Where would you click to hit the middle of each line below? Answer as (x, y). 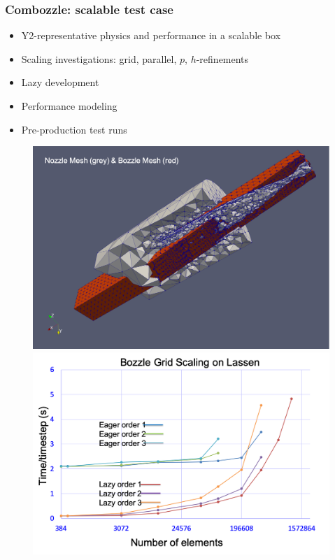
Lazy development (60, 82)
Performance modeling (69, 106)
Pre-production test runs (74, 129)
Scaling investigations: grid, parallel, (99, 58)
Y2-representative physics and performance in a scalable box (151, 35)
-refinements (222, 58)
